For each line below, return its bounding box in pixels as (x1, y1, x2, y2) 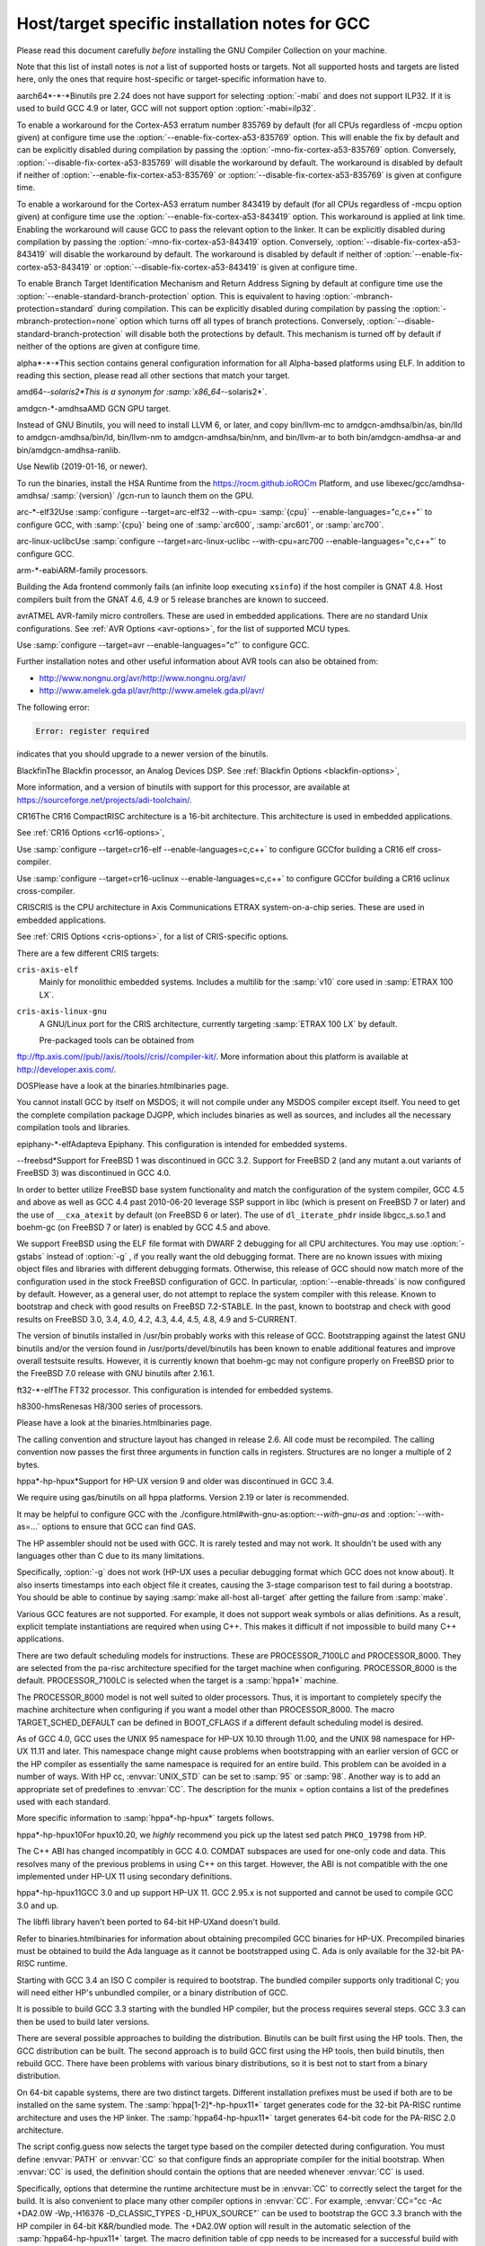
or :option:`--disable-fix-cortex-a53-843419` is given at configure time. (93, 261, 357, 272)
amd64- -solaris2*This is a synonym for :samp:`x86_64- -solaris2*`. (16, 386, 268, 397)
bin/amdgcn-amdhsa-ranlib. (16, 445, 121, 455)
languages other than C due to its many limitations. (16, 1550, 205, 1561)
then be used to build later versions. (16, 2016, 150, 2027)
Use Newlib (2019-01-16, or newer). (16, 461, 148, 472)
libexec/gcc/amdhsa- (385, 477, 465, 489)
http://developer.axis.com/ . (16, 1064, 117, 1074)
